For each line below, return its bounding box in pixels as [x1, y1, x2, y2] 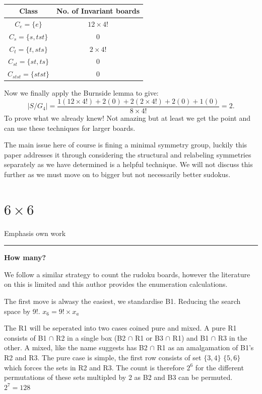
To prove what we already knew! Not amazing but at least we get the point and [4, 112, 250, 123]
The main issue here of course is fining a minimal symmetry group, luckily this [4, 139, 247, 150]
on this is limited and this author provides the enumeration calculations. [4, 279, 228, 289]
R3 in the [218, 332, 247, 343]
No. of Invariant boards [56, 6, 140, 16]
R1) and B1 [172, 332, 209, 343]
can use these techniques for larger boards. [4, 122, 136, 133]
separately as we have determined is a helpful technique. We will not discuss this [4, 159, 253, 170]
